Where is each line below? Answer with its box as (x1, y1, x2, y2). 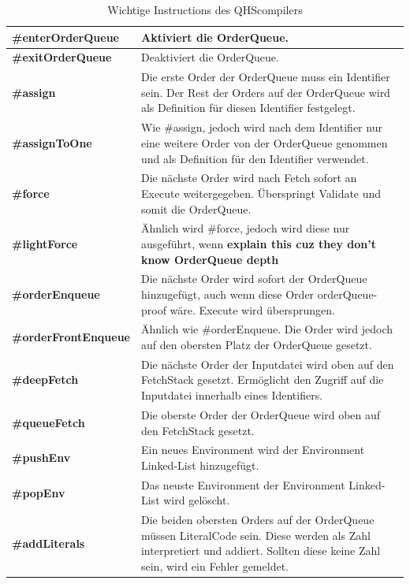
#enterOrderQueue (12, 28, 119, 45)
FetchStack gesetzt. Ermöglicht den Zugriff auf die (140, 371, 384, 388)
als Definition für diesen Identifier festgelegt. (140, 99, 356, 116)
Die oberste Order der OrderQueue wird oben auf (140, 406, 381, 422)
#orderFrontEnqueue (12, 329, 130, 345)
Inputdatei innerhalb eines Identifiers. (140, 387, 323, 404)
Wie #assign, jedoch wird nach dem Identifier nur (140, 119, 382, 136)
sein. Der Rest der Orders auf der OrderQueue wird (140, 84, 390, 100)
